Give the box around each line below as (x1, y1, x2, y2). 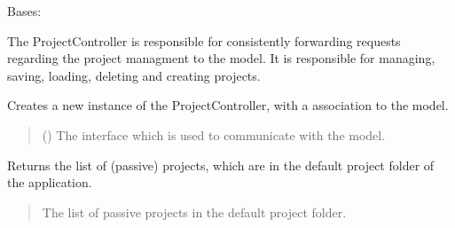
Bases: (7, 2, 42, 20)
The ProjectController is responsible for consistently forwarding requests (7, 31, 401, 50)
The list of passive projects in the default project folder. (42, 202, 347, 221)
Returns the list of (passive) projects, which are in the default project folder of (7, 155, 435, 174)
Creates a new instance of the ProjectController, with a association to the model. (7, 96, 449, 114)
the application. (7, 173, 92, 192)
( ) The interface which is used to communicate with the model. (42, 125, 386, 144)
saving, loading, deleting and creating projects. (7, 66, 261, 84)
